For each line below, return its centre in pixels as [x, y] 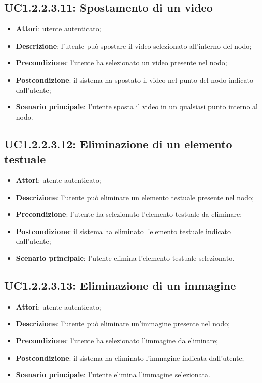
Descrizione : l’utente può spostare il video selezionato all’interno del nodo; [134, 45]
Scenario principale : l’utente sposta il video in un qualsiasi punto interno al [137, 107]
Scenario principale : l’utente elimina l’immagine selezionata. [113, 375]
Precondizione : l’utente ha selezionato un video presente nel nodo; [121, 63]
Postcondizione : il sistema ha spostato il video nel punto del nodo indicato [135, 79]
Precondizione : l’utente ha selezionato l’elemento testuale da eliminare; [129, 214]
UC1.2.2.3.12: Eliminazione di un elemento [118, 144]
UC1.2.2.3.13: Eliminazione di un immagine [120, 285]
